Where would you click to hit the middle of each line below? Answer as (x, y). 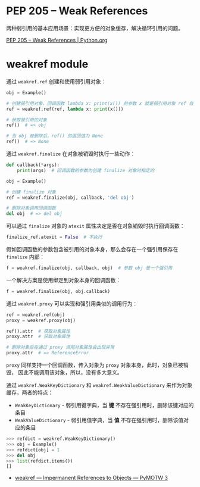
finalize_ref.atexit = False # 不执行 (54, 237)
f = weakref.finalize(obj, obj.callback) (58, 291)
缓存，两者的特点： (30, 392)
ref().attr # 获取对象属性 (38, 331)
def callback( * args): (33, 165)
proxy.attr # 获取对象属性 (38, 337)
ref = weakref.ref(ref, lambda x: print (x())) (65, 109)
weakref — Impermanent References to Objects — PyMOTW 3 (91, 478)
